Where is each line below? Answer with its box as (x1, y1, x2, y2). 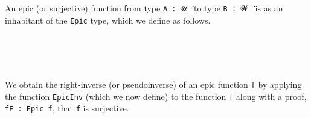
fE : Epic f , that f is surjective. (5, 102, 129, 114)
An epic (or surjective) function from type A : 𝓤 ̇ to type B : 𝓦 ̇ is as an (5, 2, 283, 14)
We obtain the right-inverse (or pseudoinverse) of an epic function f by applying (5, 78, 302, 91)
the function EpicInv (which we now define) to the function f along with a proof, (5, 90, 307, 102)
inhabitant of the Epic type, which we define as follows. (5, 13, 211, 26)
